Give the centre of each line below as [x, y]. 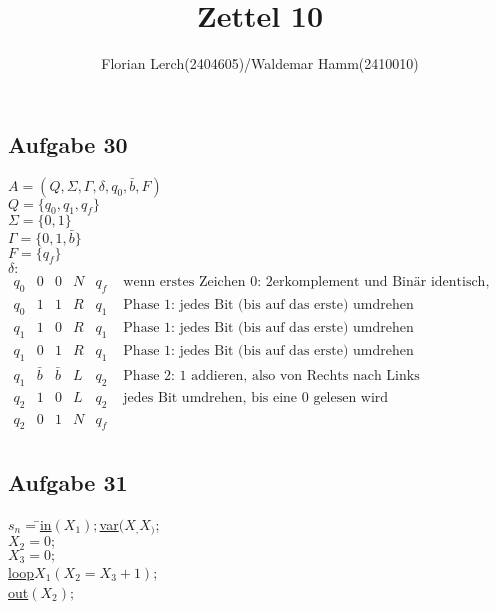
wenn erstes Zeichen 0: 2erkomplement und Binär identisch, [306, 282]
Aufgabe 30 [68, 143]
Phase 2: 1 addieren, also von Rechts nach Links [271, 375]
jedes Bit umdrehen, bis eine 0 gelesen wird [256, 397]
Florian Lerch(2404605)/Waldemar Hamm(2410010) [260, 63]
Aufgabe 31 [68, 481]
